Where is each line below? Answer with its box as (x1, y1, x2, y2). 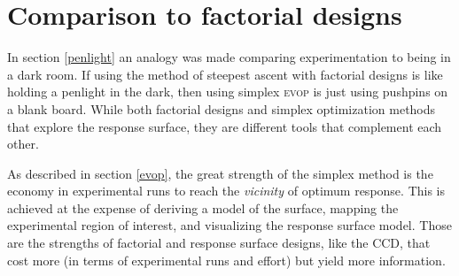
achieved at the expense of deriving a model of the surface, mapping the (7, 198, 399, 217)
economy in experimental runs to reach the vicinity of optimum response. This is (7, 181, 446, 200)
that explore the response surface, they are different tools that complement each (7, 117, 442, 135)
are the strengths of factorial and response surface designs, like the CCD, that (7, 234, 431, 252)
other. (7, 134, 39, 153)
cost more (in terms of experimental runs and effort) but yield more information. (7, 250, 446, 269)
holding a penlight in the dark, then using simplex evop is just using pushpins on (7, 82, 448, 101)
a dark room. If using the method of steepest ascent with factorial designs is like (7, 65, 443, 83)
